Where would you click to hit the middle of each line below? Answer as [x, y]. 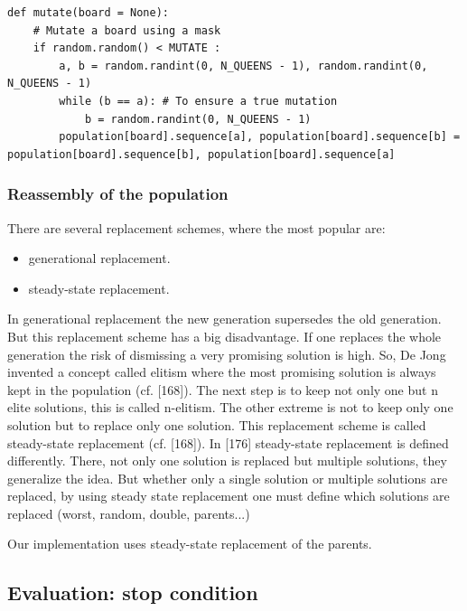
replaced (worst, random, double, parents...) [129, 513]
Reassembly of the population [118, 194]
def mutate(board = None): [88, 13]
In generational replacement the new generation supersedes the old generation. [224, 319]
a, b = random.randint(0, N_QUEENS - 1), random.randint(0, [243, 66]
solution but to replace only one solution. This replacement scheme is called [217, 424]
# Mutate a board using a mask [127, 30]
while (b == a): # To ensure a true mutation [198, 101]
